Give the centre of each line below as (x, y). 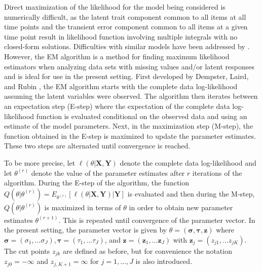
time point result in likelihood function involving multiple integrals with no (121, 36)
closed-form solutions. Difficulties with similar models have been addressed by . (127, 46)
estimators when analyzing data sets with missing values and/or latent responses (129, 66)
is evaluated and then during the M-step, (191, 193)
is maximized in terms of (83, 207)
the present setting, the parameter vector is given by (86, 230)
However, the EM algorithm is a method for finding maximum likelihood (117, 56)
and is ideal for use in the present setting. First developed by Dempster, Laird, (126, 76)
